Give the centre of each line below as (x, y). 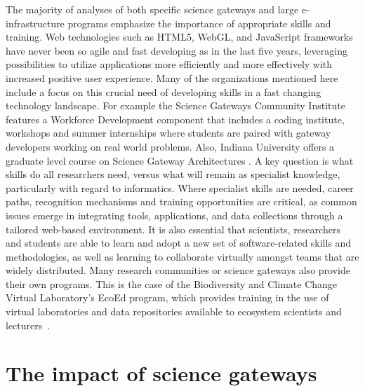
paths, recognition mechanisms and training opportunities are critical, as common (181, 201)
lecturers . (28, 325)
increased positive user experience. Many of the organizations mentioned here (172, 77)
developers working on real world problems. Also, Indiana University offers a (170, 146)
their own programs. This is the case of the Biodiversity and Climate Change (172, 283)
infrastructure (35, 23)
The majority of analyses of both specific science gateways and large (152, 9)
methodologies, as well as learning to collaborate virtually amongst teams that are (182, 256)
